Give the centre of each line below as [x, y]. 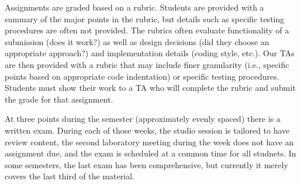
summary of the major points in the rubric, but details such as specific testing [145, 18]
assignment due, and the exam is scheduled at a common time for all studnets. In [150, 153]
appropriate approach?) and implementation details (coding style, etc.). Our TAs [150, 53]
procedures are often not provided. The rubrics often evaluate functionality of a [147, 30]
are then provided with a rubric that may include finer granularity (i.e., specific [147, 64]
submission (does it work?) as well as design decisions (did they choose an [137, 41]
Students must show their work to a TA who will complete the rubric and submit [150, 88]
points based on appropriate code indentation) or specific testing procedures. [142, 76]
